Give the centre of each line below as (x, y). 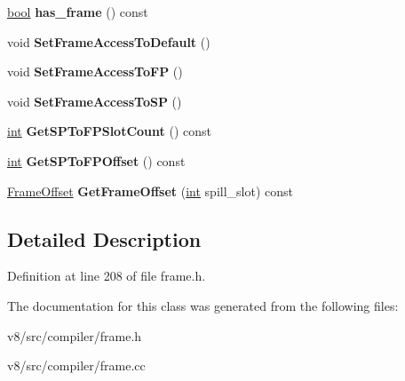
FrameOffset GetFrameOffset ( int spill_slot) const (150, 190)
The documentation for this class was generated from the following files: (203, 305)
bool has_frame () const (78, 12)
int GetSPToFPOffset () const (96, 160)
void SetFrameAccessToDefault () (109, 41)
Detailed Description (104, 238)
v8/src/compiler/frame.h (75, 335)
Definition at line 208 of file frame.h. (107, 276)
